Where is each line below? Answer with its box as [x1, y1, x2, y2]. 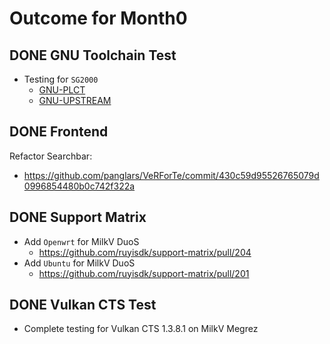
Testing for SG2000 [23, 73, 99, 85]
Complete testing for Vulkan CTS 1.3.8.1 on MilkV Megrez [23, 323, 259, 335]
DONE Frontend [9, 123, 109, 141]
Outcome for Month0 [9, 7, 188, 30]
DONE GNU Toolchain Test [9, 47, 177, 64]
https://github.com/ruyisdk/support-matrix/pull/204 [38, 246, 252, 258]
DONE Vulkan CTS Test [9, 297, 157, 314]
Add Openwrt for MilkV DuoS [23, 235, 140, 247]
